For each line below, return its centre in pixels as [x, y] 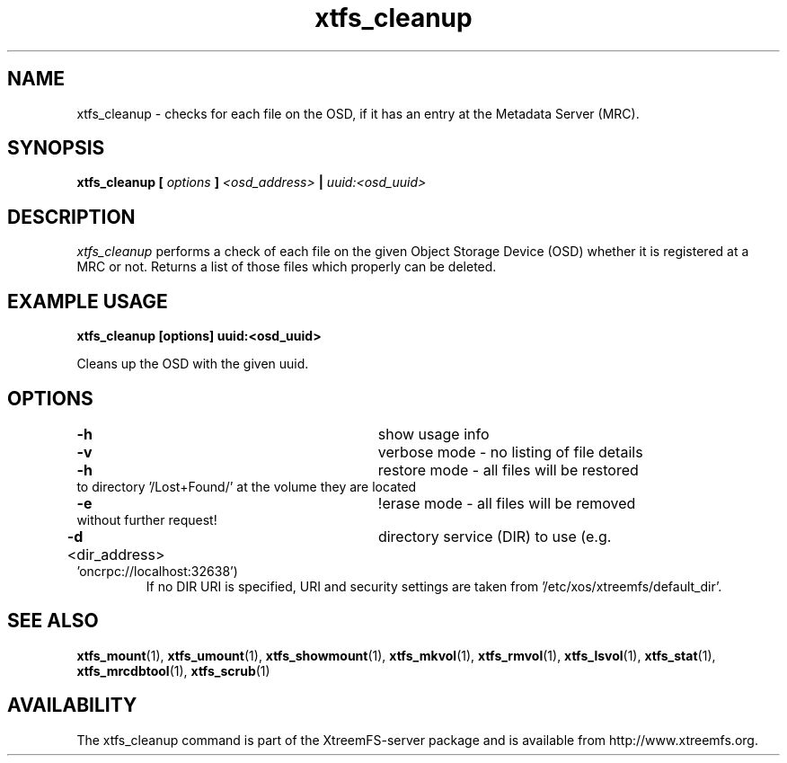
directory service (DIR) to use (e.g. [495, 536]
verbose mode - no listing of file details [510, 452]
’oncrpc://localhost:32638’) [157, 571]
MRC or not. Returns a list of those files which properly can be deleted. [287, 267]
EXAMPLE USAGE [88, 301]
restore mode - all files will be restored [508, 470]
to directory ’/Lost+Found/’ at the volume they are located [247, 486]
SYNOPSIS [56, 148]
